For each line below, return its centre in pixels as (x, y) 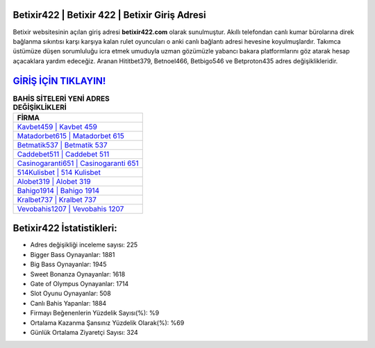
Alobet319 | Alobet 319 (54, 181)
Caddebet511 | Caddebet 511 (63, 154)
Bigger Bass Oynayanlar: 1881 (73, 254)
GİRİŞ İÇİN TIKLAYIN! (59, 81)
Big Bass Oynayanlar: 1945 (68, 265)
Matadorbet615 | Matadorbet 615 (70, 135)
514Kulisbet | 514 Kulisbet (59, 172)
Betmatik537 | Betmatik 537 (62, 144)
